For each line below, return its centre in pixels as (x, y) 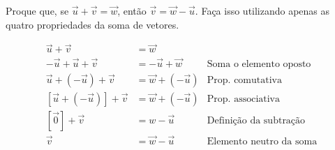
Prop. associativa (244, 99)
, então (132, 10)
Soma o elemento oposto (259, 64)
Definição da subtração (256, 120)
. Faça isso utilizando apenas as (262, 10)
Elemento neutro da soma (262, 142)
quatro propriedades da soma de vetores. (92, 24)
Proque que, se (37, 10)
